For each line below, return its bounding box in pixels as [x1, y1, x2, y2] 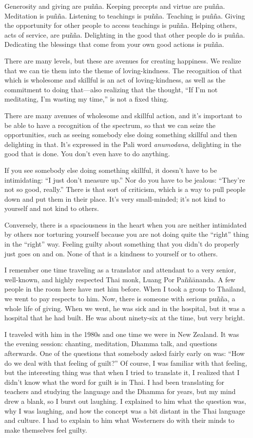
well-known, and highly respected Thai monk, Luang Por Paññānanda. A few [4, 274, 235, 284]
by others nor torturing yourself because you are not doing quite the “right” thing [4, 229, 249, 239]
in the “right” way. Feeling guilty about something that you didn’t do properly [4, 239, 239, 249]
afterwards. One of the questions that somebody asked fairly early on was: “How [4, 348, 245, 358]
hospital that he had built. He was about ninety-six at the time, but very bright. [4, 313, 245, 323]
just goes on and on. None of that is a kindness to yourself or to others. [4, 248, 218, 258]
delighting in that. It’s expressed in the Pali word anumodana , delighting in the [4, 139, 241, 149]
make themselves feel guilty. [4, 424, 87, 435]
